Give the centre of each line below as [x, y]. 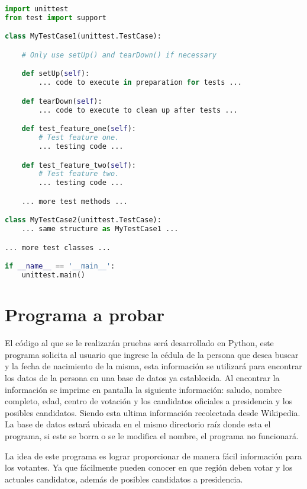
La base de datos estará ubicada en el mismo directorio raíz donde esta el [138, 424]
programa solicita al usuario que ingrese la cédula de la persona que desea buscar [152, 354]
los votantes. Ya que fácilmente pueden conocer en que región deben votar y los [149, 467]
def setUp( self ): [56, 74]
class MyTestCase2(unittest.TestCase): [83, 220]
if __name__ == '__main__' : [60, 266]
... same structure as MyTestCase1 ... [100, 229]
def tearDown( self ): [62, 101]
